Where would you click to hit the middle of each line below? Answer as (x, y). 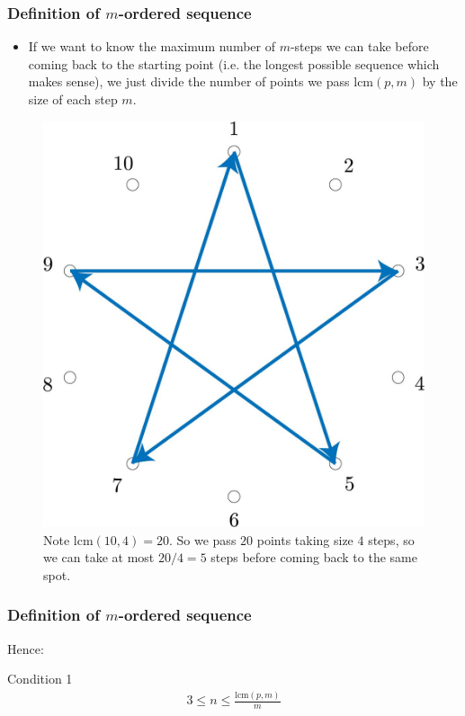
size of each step (73, 99)
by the (440, 81)
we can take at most (99, 557)
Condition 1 (40, 679)
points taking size (305, 539)
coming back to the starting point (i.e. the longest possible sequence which (234, 63)
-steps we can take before (359, 46)
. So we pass (202, 539)
